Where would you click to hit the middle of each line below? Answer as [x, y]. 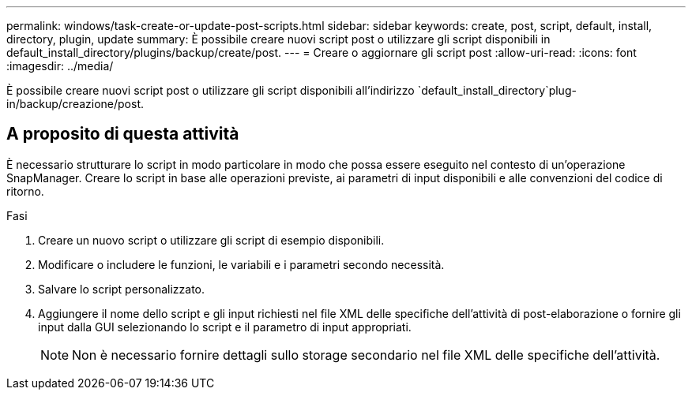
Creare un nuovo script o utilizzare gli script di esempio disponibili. [211, 240]
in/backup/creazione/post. [75, 104]
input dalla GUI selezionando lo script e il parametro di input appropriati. [225, 327]
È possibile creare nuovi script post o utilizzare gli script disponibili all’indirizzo [211, 90]
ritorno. [25, 191]
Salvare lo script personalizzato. [121, 289]
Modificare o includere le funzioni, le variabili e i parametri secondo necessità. [241, 264]
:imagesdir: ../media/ [60, 66]
